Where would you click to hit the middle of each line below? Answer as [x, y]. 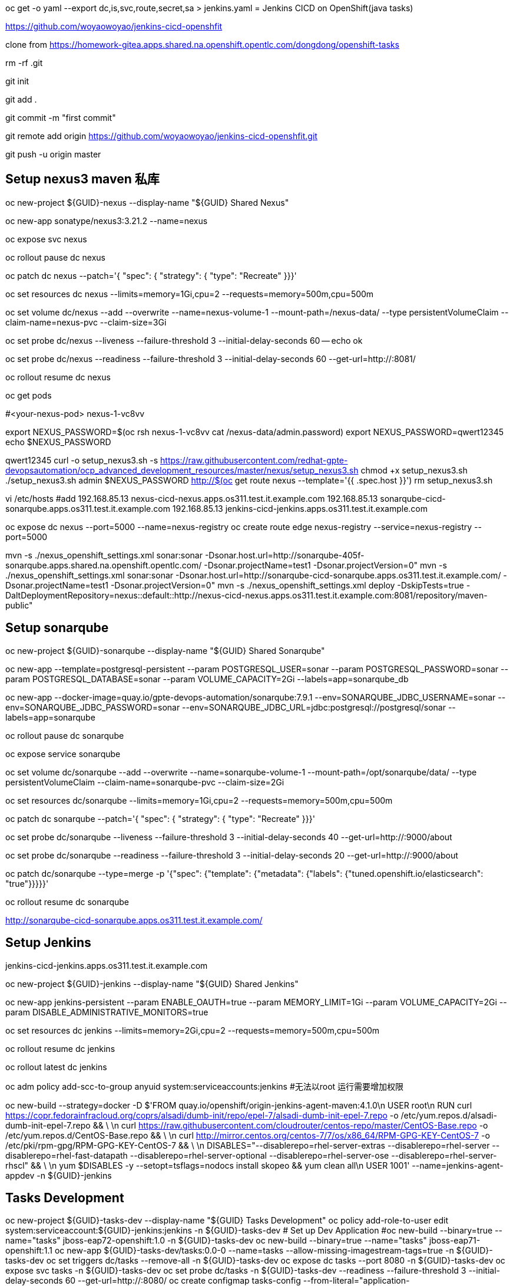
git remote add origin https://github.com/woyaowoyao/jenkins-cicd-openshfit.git [161, 136]
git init [17, 81]
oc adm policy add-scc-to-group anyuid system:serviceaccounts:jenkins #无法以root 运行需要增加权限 [205, 1086]
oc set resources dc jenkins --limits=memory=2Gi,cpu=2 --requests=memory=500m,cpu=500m [193, 1030]
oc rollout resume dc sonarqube [67, 902]
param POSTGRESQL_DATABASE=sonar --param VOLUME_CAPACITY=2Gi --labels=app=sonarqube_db [207, 679]
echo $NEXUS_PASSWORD [58, 442]
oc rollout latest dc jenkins [56, 1067]
